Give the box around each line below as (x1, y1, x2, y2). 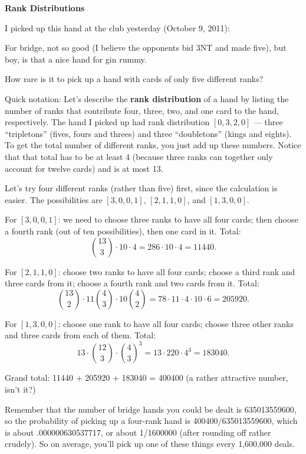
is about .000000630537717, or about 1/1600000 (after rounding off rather (5, 426, 271, 438)
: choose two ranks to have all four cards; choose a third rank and (58, 265, 295, 277)
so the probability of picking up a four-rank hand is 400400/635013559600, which (5, 414, 298, 427)
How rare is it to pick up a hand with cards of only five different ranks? (5, 73, 264, 85)
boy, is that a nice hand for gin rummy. (5, 53, 147, 65)
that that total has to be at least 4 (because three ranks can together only (5, 150, 273, 162)
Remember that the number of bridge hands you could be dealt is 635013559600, (5, 403, 297, 415)
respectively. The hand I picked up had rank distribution (5, 116, 210, 128)
